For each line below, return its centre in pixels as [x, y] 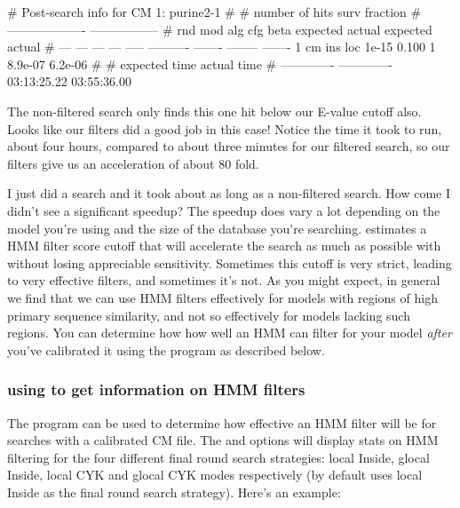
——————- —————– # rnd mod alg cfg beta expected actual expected [220, 29]
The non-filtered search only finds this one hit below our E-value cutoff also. [214, 111]
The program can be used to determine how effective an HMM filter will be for [222, 422]
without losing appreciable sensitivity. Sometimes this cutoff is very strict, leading [230, 262]
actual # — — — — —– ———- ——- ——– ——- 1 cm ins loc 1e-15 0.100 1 [222, 47]
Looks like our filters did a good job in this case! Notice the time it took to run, [225, 128]
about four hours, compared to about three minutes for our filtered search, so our [229, 146]
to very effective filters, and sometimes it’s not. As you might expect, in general [224, 280]
